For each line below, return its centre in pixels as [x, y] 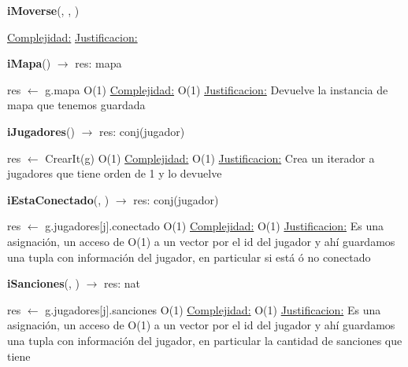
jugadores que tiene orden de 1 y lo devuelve [115, 173]
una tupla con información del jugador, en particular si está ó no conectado [189, 257]
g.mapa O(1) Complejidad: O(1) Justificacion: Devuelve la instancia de [217, 89]
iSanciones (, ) [43, 283]
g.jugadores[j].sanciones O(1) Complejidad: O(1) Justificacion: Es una [213, 309]
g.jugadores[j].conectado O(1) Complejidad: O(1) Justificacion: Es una [214, 226]
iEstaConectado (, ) [58, 199]
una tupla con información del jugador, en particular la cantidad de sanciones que [205, 340]
